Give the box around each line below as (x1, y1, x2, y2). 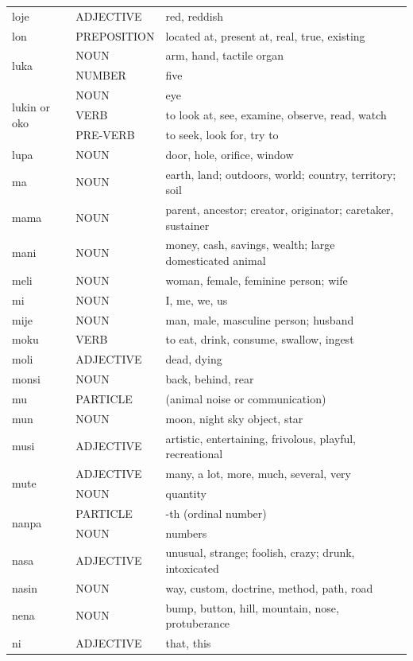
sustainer (165, 216, 210, 233)
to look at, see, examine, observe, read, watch (165, 106, 387, 122)
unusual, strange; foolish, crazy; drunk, (165, 544, 355, 561)
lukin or (12, 99, 50, 115)
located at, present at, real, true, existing (165, 27, 365, 44)
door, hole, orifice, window (165, 146, 294, 162)
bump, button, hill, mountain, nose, (165, 599, 339, 616)
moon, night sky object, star (165, 410, 303, 426)
